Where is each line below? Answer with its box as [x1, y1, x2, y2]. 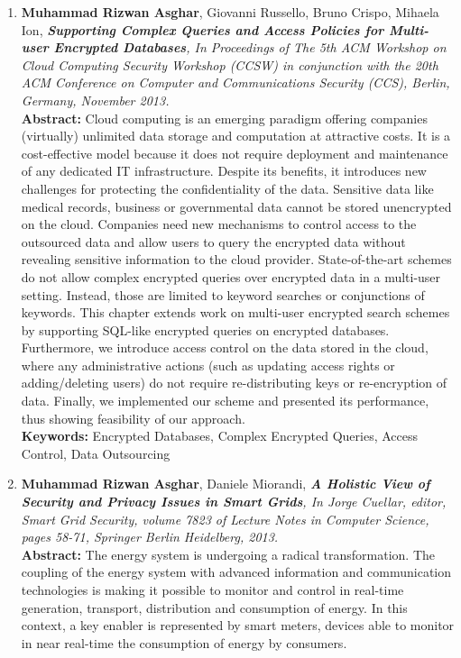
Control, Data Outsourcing [21, 443, 171, 462]
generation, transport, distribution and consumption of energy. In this [21, 598, 408, 617]
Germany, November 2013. [21, 90, 170, 109]
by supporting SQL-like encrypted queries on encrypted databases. [21, 320, 390, 339]
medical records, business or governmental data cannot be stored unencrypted [21, 196, 452, 215]
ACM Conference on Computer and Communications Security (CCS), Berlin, [21, 73, 450, 92]
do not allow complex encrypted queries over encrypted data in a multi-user [21, 267, 441, 286]
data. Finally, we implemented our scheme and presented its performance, [21, 391, 429, 410]
